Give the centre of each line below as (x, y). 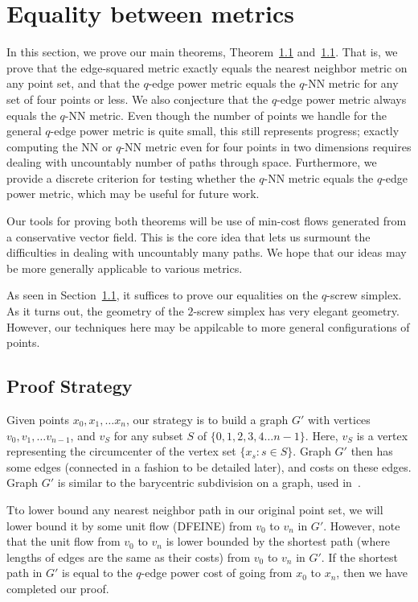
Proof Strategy (70, 386)
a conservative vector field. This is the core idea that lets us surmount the (189, 236)
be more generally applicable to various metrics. (125, 268)
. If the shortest (359, 557)
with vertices (339, 420)
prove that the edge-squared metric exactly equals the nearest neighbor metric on (207, 67)
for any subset (148, 435)
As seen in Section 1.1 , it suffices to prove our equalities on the (162, 295)
